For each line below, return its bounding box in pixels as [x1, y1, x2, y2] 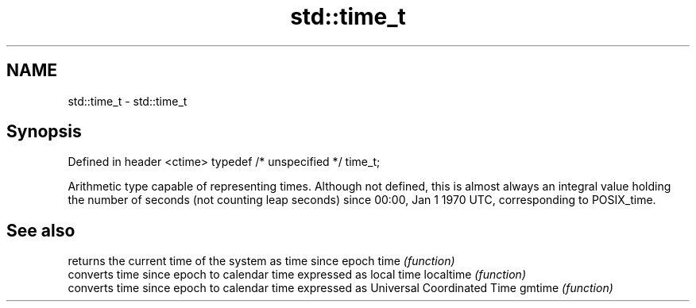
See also [6, 220, 75, 241]
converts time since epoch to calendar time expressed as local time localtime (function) [68, 268, 526, 282]
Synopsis [6, 121, 82, 142]
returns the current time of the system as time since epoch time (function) [68, 254, 455, 268]
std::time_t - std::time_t [68, 94, 188, 108]
